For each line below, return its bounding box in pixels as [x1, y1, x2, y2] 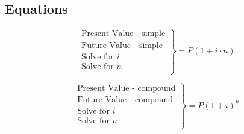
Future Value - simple [81, 41, 163, 50]
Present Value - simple [81, 29, 166, 38]
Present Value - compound [77, 84, 176, 93]
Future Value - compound [77, 96, 174, 105]
